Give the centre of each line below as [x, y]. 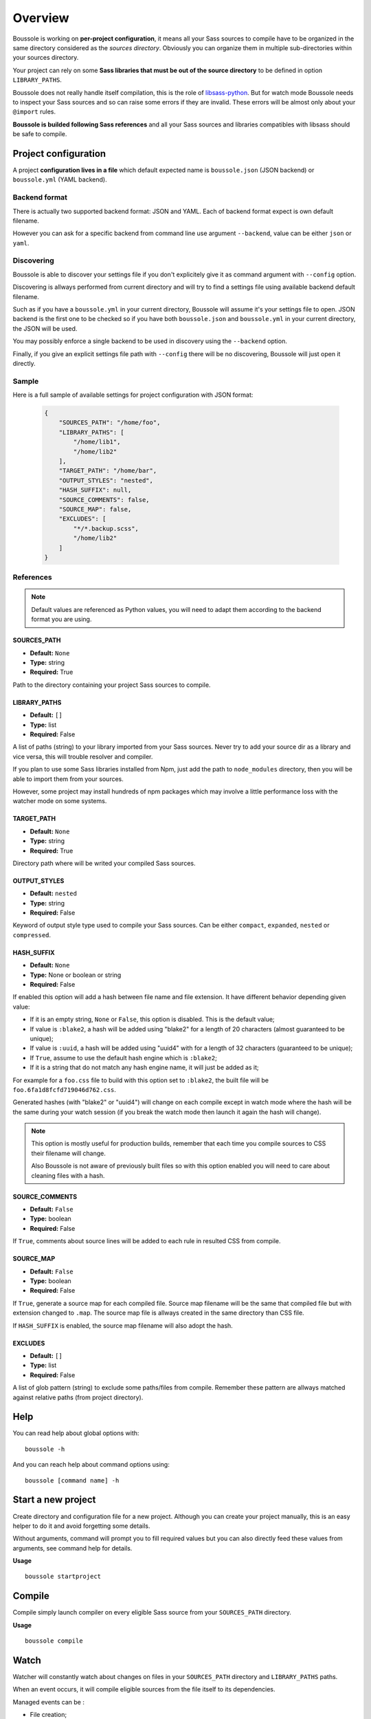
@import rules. [34, 112]
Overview [41, 18]
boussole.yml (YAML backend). [60, 179]
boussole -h [45, 1449]
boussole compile [54, 1641]
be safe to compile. [40, 134]
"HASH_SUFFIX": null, [95, 490]
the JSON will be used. [45, 328]
